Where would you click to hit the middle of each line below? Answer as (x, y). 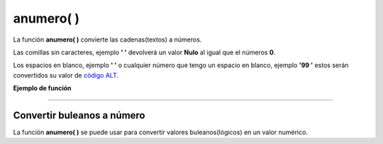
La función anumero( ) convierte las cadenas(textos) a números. (107, 40)
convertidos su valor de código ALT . (66, 75)
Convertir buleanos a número (79, 115)
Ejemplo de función (42, 88)
